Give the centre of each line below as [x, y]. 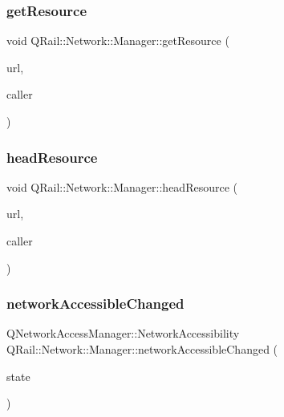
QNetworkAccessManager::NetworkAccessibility [123, 333]
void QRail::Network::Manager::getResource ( [118, 40]
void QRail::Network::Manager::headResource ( [122, 186]
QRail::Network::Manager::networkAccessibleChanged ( [142, 349]
